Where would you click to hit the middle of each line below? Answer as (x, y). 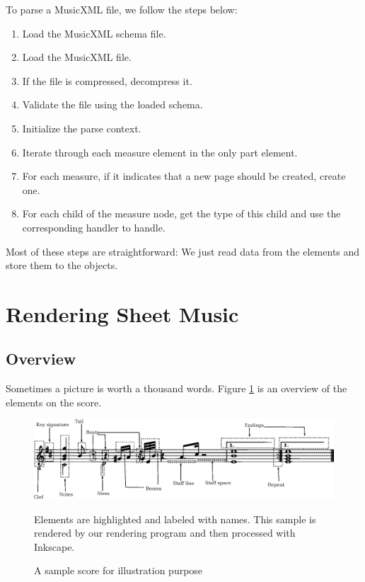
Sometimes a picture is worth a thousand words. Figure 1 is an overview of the (176, 388)
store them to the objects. (62, 265)
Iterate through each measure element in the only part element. (160, 152)
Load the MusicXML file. (77, 57)
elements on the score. (54, 402)
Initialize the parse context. (82, 128)
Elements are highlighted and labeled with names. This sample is (175, 519)
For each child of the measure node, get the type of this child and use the (181, 213)
